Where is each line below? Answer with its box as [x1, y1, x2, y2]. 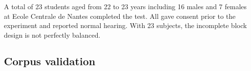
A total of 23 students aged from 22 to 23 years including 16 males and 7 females [4, 1, 247, 11]
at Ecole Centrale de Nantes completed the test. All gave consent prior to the [4, 11, 236, 21]
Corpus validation [4, 53, 96, 68]
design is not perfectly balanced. [4, 29, 101, 40]
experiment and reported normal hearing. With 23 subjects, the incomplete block [4, 20, 247, 30]
